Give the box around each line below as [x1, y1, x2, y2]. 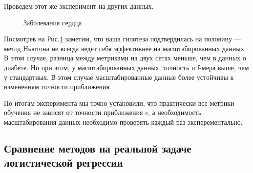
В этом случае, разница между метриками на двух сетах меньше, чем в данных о [4, 53, 246, 63]
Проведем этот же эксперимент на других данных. [4, 1, 154, 11]
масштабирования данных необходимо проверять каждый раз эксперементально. [4, 116, 243, 127]
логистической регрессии [4, 155, 123, 170]
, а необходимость [148, 107, 202, 117]
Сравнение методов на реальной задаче [4, 140, 191, 155]
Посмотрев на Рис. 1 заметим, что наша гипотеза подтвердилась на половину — [4, 34, 241, 44]
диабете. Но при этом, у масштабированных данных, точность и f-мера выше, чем [4, 62, 249, 72]
